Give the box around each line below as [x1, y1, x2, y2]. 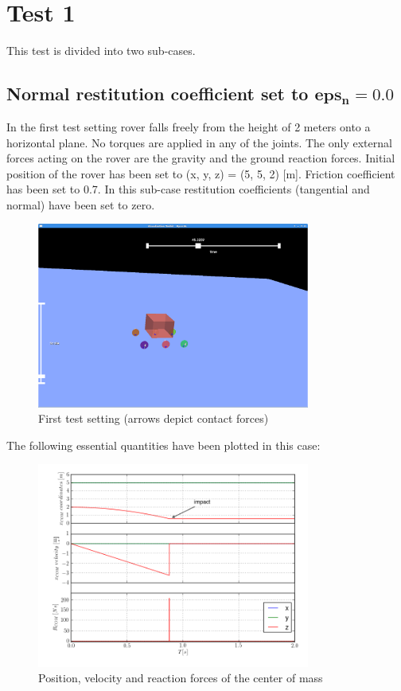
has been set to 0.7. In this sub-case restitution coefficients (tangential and [6, 181, 370, 197]
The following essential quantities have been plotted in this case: [6, 436, 321, 453]
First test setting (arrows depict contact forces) [38, 410, 269, 427]
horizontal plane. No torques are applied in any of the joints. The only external [6, 134, 392, 150]
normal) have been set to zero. [6, 196, 155, 213]
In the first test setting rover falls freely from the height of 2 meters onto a [6, 118, 371, 135]
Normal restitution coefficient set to [6, 81, 309, 106]
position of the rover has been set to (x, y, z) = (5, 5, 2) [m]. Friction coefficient [6, 165, 395, 182]
